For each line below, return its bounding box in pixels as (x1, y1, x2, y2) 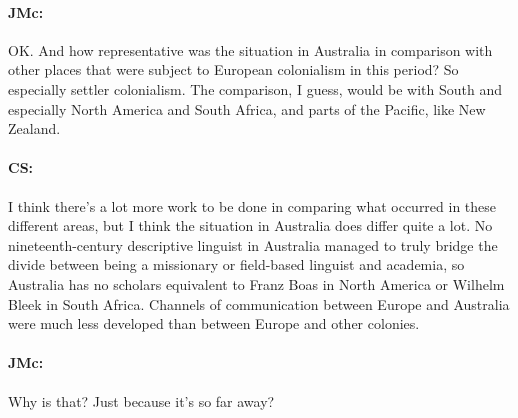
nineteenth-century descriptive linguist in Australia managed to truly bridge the (8, 234, 498, 255)
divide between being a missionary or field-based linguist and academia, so (8, 254, 465, 275)
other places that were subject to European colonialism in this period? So (8, 59, 459, 80)
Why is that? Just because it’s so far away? (8, 390, 275, 411)
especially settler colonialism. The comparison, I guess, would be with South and (8, 78, 503, 99)
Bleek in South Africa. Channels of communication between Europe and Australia (8, 293, 510, 314)
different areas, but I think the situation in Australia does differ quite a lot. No (8, 215, 493, 236)
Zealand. (8, 118, 61, 139)
